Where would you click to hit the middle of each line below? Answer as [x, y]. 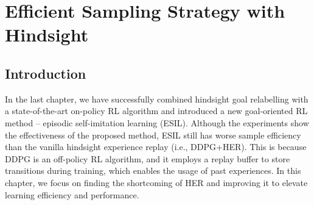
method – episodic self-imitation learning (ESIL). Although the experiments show [157, 122]
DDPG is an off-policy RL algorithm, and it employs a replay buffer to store [148, 158]
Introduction [46, 73]
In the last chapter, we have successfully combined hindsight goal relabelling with [157, 99]
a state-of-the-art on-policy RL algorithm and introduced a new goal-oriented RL [156, 111]
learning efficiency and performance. [72, 194]
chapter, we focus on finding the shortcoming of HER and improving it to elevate [156, 182]
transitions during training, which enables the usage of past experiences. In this [153, 171]
